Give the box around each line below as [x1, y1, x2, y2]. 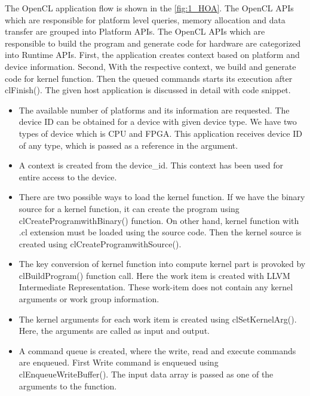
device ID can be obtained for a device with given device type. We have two [19, 115, 297, 128]
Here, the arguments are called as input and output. [19, 324, 210, 337]
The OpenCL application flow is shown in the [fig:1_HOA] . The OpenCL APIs [5, 2, 294, 14]
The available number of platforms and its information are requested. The [19, 103, 290, 116]
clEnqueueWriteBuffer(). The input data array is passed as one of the [19, 368, 274, 380]
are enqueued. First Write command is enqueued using [19, 356, 219, 369]
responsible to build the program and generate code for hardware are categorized [5, 36, 301, 49]
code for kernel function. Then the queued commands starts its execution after [5, 72, 293, 84]
